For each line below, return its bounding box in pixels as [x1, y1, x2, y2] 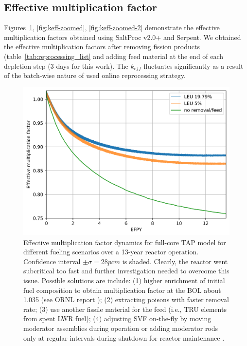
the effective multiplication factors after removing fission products [4, 41, 200, 52]
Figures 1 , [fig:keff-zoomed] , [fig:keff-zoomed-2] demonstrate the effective [4, 22, 220, 33]
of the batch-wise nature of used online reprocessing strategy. [4, 70, 186, 80]
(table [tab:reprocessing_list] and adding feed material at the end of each [4, 51, 224, 61]
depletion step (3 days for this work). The [4, 60, 128, 71]
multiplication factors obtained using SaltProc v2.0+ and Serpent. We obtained [4, 32, 241, 42]
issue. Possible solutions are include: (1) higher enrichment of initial [23, 275, 225, 286]
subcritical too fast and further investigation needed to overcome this [23, 266, 229, 276]
